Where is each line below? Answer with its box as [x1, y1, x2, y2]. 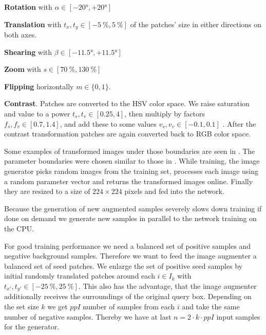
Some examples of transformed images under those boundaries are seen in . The [4, 145, 255, 156]
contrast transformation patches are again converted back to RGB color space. [4, 128, 251, 139]
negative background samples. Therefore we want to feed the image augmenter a [4, 250, 257, 261]
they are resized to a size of [4, 186, 90, 196]
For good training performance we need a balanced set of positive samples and [4, 240, 251, 251]
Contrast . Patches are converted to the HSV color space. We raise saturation [4, 98, 250, 109]
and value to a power [4, 108, 70, 119]
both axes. [4, 29, 37, 40]
